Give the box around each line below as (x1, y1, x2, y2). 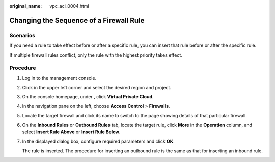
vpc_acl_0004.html (49, 3, 89, 9)
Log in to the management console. (22, 75, 97, 81)
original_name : (9, 3, 42, 9)
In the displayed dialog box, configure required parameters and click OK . (22, 138, 175, 145)
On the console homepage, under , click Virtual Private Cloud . (22, 94, 154, 100)
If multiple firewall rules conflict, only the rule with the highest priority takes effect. (9, 51, 183, 58)
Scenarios (9, 32, 36, 39)
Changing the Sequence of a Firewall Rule (9, 16, 145, 25)
